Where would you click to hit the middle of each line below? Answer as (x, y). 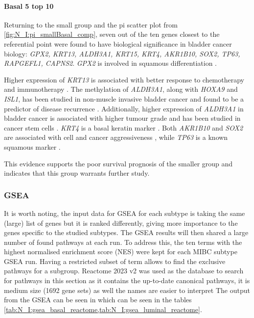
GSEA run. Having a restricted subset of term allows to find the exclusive (115, 261)
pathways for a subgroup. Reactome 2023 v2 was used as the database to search (124, 271)
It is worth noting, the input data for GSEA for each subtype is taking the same (125, 213)
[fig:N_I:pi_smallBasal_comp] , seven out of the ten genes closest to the (112, 34)
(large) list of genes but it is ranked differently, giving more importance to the (121, 223)
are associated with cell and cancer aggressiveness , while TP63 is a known (116, 137)
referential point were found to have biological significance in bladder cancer (118, 43)
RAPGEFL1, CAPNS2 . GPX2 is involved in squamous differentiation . (111, 63)
